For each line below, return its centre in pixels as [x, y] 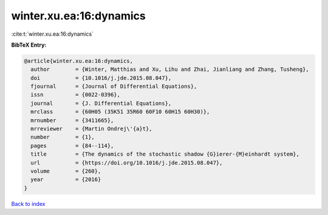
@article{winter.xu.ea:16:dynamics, [79, 61]
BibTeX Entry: [29, 45]
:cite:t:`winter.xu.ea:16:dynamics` [53, 34]
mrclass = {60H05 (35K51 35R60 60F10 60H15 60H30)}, [120, 112]
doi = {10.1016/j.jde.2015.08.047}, [101, 78]
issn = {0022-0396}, [76, 95]
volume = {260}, [66, 171]
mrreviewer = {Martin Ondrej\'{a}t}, [91, 129]
